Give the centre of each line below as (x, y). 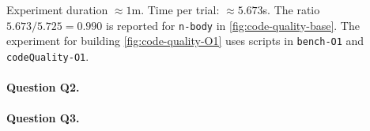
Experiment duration (57, 9)
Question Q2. (43, 87)
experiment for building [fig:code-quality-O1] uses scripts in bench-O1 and (185, 41)
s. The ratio (291, 9)
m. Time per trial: (176, 9)
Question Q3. (43, 118)
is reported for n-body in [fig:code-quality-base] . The (233, 25)
